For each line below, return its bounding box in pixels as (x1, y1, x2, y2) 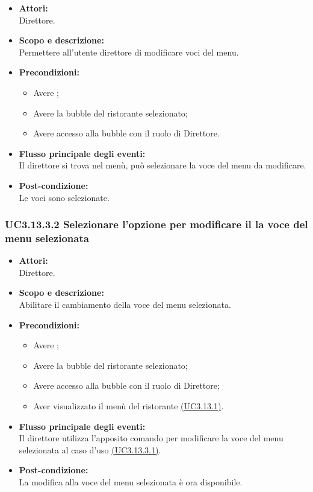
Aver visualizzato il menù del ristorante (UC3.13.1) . (33, 400, 224, 412)
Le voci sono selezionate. (19, 191, 110, 203)
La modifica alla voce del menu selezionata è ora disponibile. (19, 475, 243, 488)
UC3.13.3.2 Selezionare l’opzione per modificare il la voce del (5, 217, 308, 232)
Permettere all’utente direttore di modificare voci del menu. (19, 45, 239, 58)
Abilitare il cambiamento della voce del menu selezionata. (19, 298, 231, 311)
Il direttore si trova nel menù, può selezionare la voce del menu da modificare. (19, 159, 306, 171)
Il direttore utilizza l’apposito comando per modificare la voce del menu (19, 432, 284, 444)
